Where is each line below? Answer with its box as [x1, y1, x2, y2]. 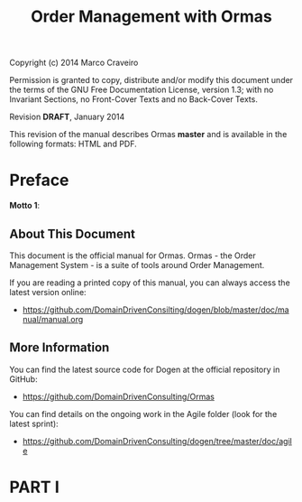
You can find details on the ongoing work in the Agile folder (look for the [9, 408, 278, 419]
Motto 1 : [9, 200, 41, 211]
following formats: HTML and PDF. [9, 138, 137, 150]
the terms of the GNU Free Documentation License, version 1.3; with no [9, 84, 274, 96]
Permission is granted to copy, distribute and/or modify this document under [9, 75, 294, 86]
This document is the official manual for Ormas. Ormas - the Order [9, 250, 256, 261]
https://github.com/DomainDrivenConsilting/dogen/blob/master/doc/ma [22, 304, 290, 315]
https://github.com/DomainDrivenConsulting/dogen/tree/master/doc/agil [22, 435, 293, 446]
